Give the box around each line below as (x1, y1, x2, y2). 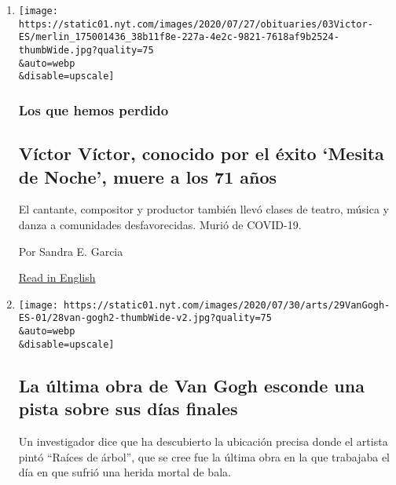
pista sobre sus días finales (18, 396, 238, 421)
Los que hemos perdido (18, 100, 169, 119)
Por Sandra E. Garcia (18, 242, 123, 259)
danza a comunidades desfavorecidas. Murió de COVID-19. (18, 216, 302, 232)
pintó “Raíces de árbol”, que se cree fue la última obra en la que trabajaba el (18, 448, 390, 465)
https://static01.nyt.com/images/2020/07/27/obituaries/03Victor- (18, 18, 373, 30)
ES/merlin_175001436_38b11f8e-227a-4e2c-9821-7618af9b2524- (18, 31, 339, 43)
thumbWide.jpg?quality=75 (18, 44, 154, 56)
